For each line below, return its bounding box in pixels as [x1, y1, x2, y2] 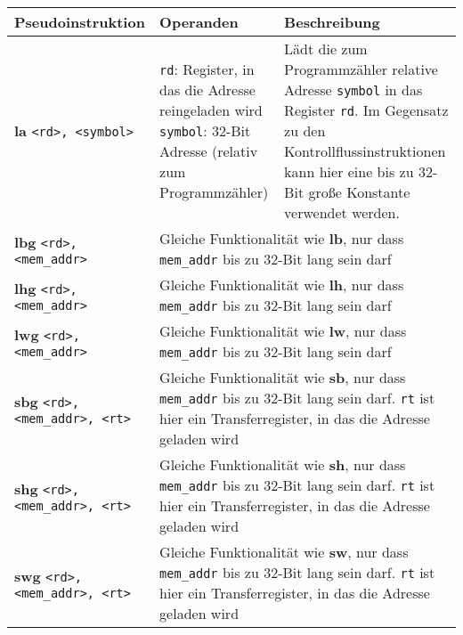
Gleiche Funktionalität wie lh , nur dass [159, 274, 404, 295]
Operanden [159, 12, 239, 32]
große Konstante [308, 182, 410, 202]
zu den [284, 120, 326, 141]
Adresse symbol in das [284, 79, 423, 100]
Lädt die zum [284, 38, 368, 59]
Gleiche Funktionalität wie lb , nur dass [159, 228, 404, 248]
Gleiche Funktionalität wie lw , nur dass [159, 321, 407, 341]
